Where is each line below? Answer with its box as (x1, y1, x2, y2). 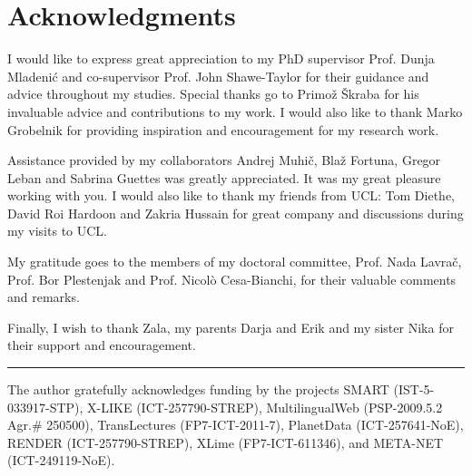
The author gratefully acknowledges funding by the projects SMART (7, 380, 389, 399)
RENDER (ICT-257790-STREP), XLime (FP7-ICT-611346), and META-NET (7, 432, 444, 452)
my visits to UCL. (7, 221, 107, 240)
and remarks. (7, 287, 80, 306)
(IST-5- (393, 380, 435, 399)
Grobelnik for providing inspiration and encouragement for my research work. (7, 120, 439, 139)
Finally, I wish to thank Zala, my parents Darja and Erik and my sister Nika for (7, 317, 454, 336)
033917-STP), (7, 397, 84, 416)
